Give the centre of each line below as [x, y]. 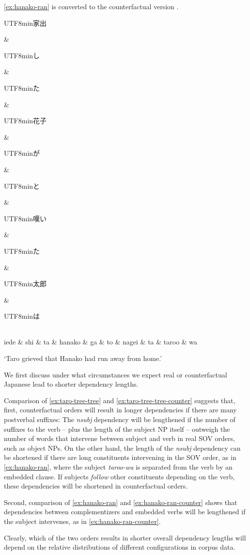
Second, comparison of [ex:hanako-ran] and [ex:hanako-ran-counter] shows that [121, 502]
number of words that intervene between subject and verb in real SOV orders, [119, 438]
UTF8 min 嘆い [25, 218]
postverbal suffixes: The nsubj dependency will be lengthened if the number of [120, 419]
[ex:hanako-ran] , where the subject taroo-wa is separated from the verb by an [118, 467]
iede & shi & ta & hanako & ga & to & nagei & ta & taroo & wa [101, 342]
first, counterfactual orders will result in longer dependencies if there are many [120, 410]
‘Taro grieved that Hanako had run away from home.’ [83, 358]
